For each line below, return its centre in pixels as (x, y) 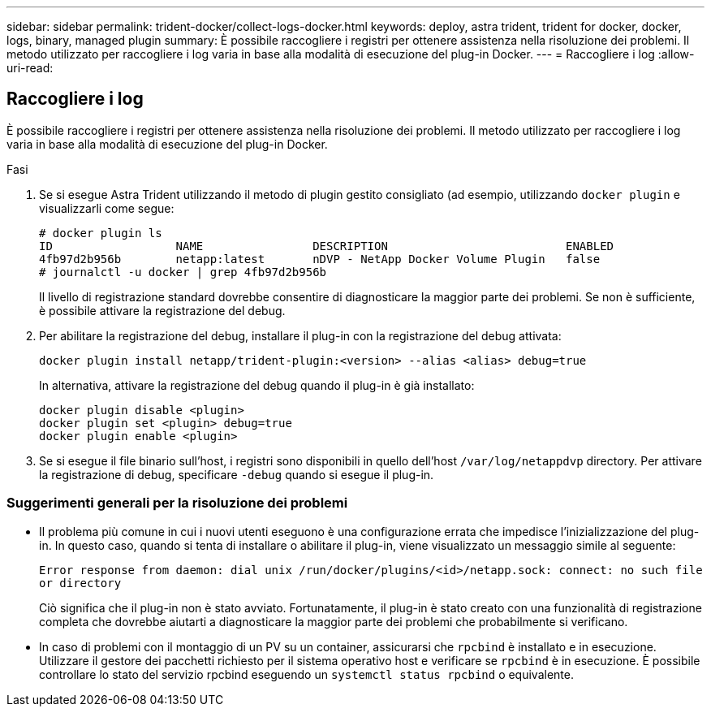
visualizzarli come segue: (107, 208)
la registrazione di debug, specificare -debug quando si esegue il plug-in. (237, 474)
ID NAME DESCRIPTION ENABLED (327, 246)
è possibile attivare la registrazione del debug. (162, 310)
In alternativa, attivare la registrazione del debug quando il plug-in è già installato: (257, 385)
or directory (80, 583)
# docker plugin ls (101, 233)
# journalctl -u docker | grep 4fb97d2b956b (183, 272)
